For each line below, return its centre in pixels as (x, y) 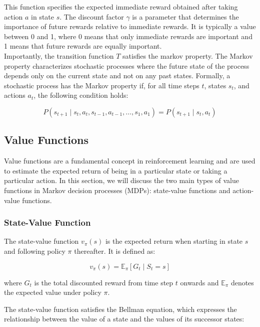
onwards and (199, 282)
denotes (242, 282)
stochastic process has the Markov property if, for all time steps (102, 85)
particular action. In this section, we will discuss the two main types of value (121, 180)
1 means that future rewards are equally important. (83, 46)
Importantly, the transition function (59, 55)
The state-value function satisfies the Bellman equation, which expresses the (120, 309)
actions (15, 95)
